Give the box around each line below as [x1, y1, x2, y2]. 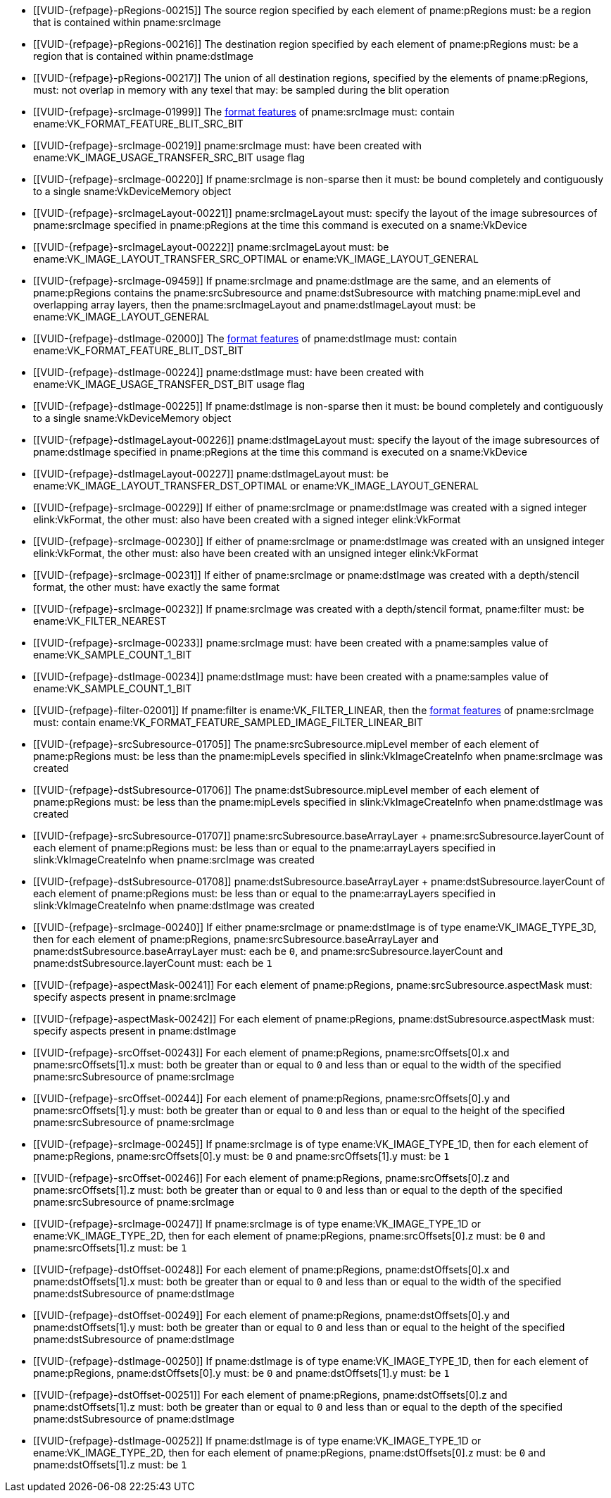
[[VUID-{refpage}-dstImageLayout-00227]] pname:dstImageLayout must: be [33, 468, 389, 480]
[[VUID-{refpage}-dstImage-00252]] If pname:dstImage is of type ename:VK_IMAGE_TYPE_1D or [33, 1435, 481, 1447]
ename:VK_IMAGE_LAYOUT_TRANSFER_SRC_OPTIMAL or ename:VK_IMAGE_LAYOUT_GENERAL [33, 253, 479, 265]
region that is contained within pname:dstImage [33, 50, 253, 62]
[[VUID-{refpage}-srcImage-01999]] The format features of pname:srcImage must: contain [33, 106, 455, 118]
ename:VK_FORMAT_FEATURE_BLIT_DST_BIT [33, 344, 244, 356]
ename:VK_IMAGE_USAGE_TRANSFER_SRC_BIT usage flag [33, 151, 305, 163]
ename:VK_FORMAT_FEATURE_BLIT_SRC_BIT [33, 118, 244, 130]
